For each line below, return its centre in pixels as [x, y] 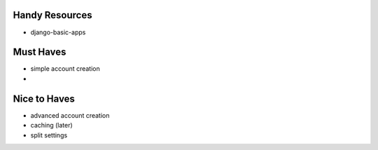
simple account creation [65, 69]
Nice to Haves [44, 98]
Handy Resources [52, 15]
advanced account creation [70, 115]
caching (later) [51, 125]
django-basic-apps [58, 32]
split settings [49, 135]
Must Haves [40, 52]
